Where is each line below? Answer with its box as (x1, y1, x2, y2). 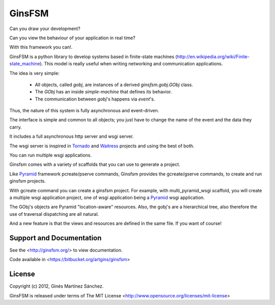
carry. (9, 124, 22, 130)
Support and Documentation (9, 234, 102, 242)
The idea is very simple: (9, 70, 60, 76)
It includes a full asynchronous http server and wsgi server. (9, 133, 134, 140)
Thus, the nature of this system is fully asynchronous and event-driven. (9, 108, 159, 114)
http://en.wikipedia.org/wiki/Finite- (177, 54, 250, 60)
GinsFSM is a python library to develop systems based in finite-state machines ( (9, 54, 178, 60)
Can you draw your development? (9, 26, 81, 32)
